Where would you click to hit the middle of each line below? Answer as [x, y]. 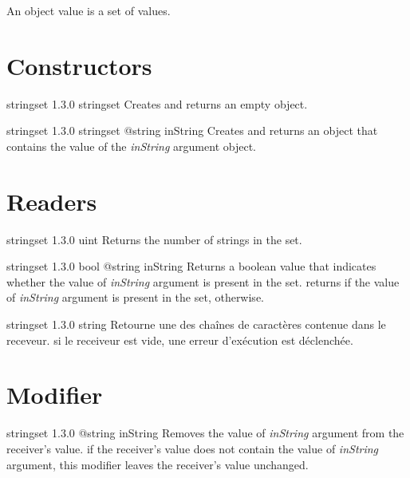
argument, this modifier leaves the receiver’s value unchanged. [158, 464]
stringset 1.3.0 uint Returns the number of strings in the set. [154, 239]
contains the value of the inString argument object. [131, 146]
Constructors [79, 65]
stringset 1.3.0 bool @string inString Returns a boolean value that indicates [191, 266]
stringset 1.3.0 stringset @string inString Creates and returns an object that [192, 130]
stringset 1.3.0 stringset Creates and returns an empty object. [157, 103]
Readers [52, 201]
